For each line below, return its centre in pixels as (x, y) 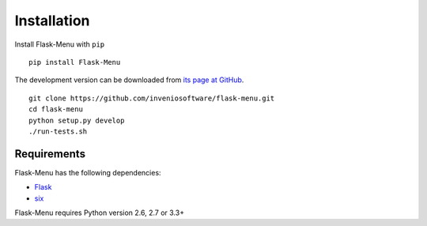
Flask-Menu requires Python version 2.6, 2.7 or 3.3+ (100, 213)
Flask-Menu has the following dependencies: (88, 172)
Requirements (50, 154)
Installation (52, 21)
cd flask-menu (56, 109)
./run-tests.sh (58, 131)
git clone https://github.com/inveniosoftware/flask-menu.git (152, 98)
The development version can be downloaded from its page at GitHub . (129, 80)
